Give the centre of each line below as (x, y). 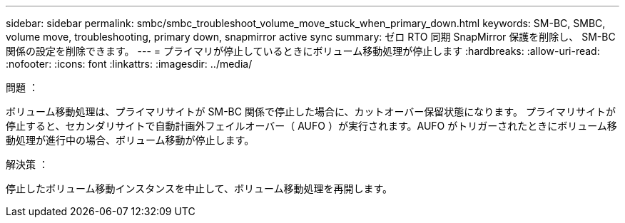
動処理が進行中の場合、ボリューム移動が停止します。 (130, 140)
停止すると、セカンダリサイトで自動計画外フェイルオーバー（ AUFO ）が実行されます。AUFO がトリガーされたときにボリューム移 (311, 126)
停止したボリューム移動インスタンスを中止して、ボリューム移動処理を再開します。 (199, 188)
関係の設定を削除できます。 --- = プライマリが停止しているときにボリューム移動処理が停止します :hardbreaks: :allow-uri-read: (303, 51)
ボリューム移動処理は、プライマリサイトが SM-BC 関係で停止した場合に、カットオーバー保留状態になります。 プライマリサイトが (311, 111)
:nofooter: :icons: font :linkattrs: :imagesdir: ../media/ (129, 64)
